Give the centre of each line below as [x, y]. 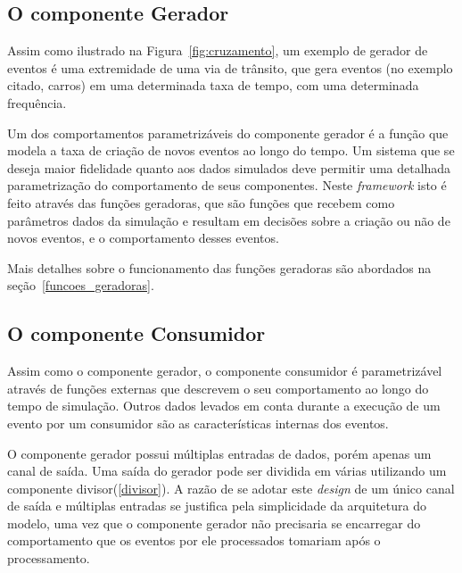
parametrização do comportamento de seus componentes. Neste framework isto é [227, 185]
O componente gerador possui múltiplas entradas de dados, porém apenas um [219, 453]
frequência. [37, 102]
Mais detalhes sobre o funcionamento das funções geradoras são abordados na [219, 267]
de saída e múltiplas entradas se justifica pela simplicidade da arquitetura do [217, 506]
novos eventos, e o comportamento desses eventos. [143, 238]
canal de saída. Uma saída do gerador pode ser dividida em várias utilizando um [227, 471]
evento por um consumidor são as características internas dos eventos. [198, 423]
